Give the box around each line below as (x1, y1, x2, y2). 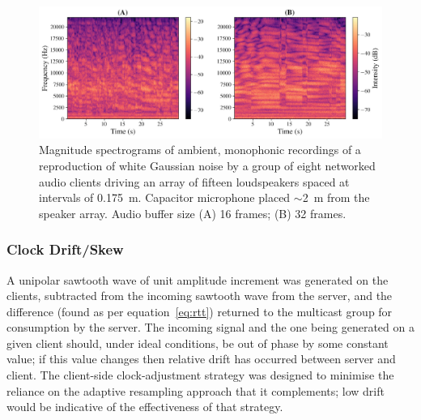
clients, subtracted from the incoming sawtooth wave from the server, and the (6, 287, 393, 304)
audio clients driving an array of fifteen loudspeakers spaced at (39, 173, 350, 190)
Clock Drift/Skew (6, 239, 124, 259)
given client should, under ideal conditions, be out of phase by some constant (6, 334, 389, 351)
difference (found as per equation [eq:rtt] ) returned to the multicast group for (6, 302, 393, 319)
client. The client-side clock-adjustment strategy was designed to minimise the (6, 366, 394, 384)
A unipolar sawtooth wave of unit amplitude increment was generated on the (6, 271, 389, 288)
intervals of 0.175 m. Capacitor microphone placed (39, 189, 291, 206)
